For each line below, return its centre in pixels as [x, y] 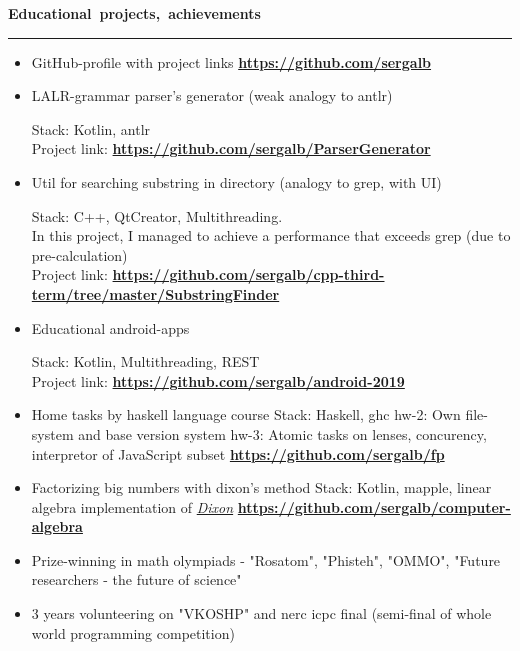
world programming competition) [133, 632]
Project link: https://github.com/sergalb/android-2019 [218, 380]
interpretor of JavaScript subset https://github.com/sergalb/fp [238, 453]
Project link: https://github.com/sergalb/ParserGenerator [231, 148]
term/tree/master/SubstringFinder [155, 293]
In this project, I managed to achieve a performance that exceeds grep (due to [271, 235]
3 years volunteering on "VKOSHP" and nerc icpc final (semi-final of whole [261, 613]
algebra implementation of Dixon [132, 506]
